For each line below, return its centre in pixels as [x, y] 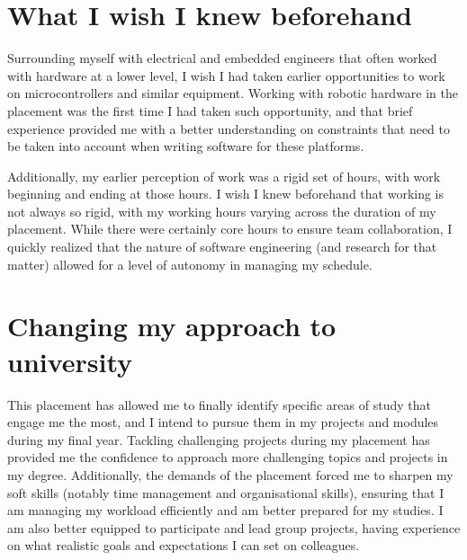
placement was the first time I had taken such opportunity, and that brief [210, 110]
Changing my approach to [172, 326]
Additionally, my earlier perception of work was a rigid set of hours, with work [224, 176]
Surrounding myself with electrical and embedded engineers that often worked [222, 58]
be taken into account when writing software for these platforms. [186, 146]
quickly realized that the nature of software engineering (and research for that [222, 247]
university [70, 361]
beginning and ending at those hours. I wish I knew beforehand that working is [226, 194]
